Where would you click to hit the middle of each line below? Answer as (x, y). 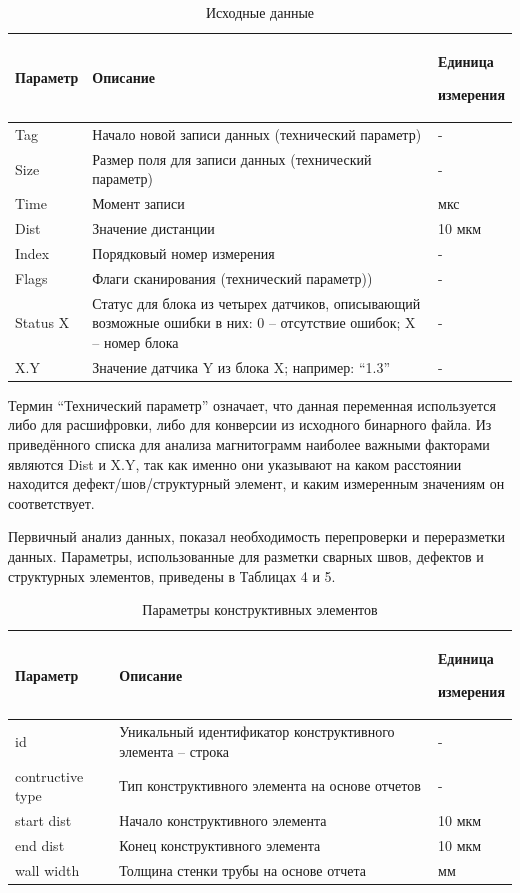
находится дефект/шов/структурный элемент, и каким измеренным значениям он (256, 483)
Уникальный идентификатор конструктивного (257, 731)
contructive (49, 775)
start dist (43, 820)
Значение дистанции (153, 228)
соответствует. (51, 502)
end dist (40, 844)
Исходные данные (260, 12)
